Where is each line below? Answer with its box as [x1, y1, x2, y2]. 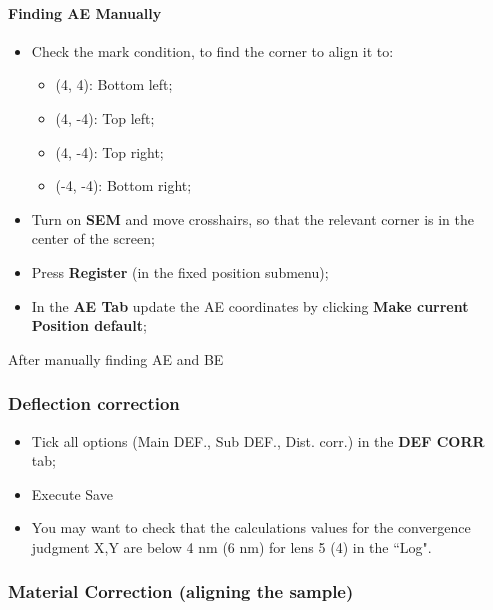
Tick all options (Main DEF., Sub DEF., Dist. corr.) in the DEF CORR [31, 430, 485, 451]
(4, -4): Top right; [55, 141, 164, 162]
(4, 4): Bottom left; [55, 74, 173, 95]
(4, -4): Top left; [55, 107, 155, 128]
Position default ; [31, 315, 147, 336]
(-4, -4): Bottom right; [55, 175, 192, 196]
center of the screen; [31, 228, 155, 249]
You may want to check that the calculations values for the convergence [31, 517, 471, 538]
